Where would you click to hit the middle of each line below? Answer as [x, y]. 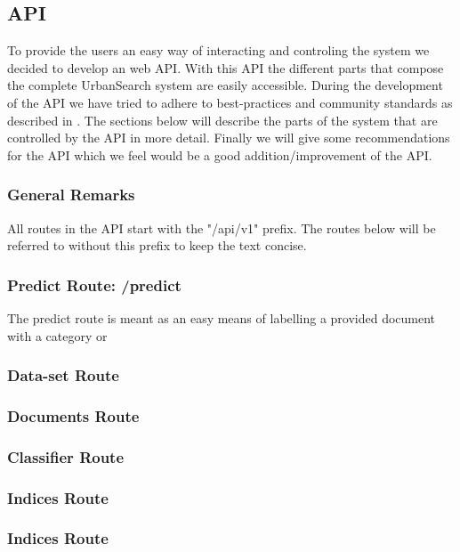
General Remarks [71, 195]
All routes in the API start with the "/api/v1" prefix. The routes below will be [222, 227]
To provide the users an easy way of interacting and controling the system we [218, 50]
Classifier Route [66, 456]
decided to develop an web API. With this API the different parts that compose [226, 67]
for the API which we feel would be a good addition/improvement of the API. [220, 154]
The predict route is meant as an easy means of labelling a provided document [222, 317]
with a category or [57, 335]
